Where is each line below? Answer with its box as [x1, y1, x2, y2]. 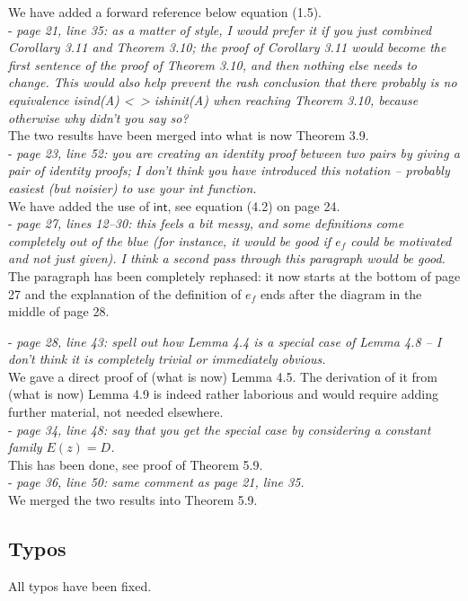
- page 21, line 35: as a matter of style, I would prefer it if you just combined [8, 20, 432, 39]
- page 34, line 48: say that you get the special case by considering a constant [8, 420, 431, 438]
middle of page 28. [8, 302, 110, 321]
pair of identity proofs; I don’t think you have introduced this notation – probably [8, 161, 450, 180]
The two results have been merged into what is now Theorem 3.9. [8, 126, 369, 145]
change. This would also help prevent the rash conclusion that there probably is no [8, 73, 457, 92]
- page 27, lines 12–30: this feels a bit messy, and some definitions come [8, 214, 404, 233]
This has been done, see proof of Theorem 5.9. [8, 455, 263, 473]
